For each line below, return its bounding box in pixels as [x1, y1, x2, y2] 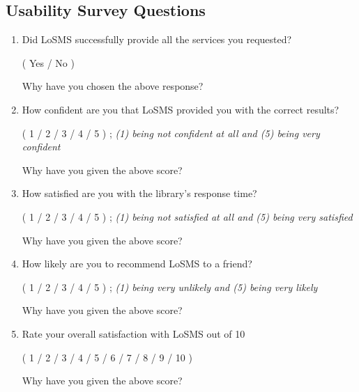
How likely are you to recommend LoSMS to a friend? [22, 256, 252, 271]
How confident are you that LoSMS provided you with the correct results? [22, 102, 339, 116]
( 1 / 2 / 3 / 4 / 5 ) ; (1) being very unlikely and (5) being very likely [22, 279, 318, 294]
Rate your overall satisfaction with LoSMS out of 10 [22, 326, 245, 340]
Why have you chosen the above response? [22, 79, 204, 93]
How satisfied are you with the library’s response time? [22, 186, 257, 201]
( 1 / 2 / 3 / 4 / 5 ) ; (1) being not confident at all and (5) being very [22, 125, 320, 140]
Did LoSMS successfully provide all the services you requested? [22, 32, 292, 47]
